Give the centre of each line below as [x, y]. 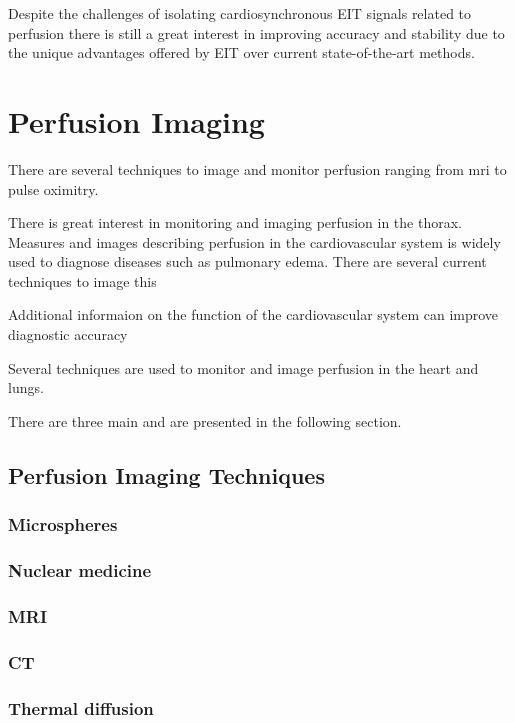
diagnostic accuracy [68, 334]
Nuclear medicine [80, 569]
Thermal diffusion [81, 707]
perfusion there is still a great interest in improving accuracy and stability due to [256, 32]
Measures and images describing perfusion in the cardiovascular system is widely [254, 241]
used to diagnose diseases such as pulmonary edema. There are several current [247, 261]
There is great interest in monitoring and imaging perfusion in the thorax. [235, 222]
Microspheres [63, 524]
